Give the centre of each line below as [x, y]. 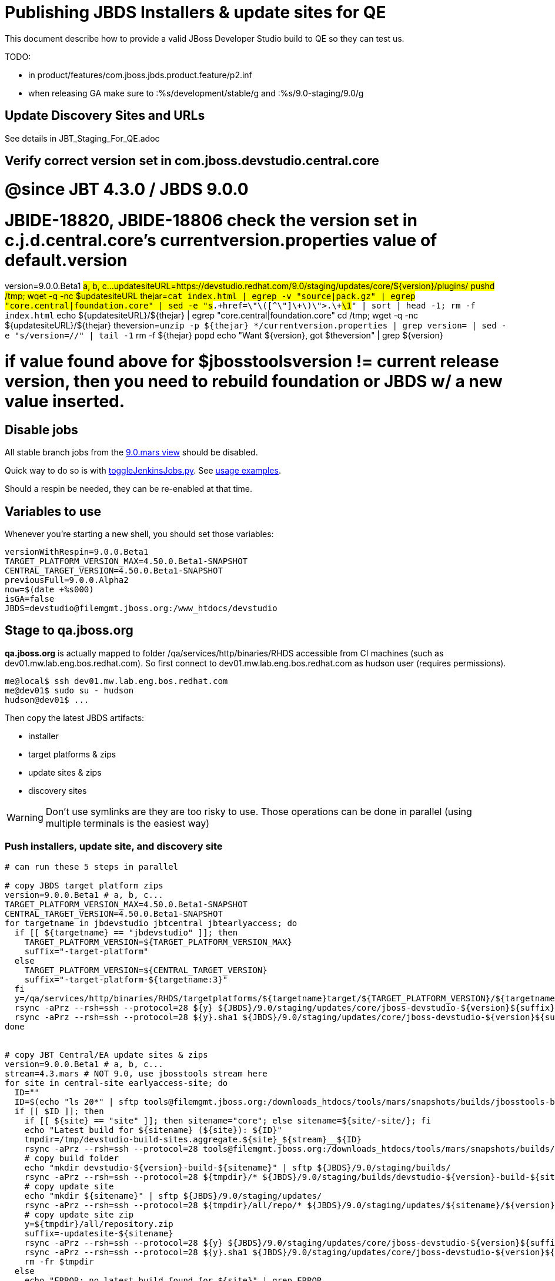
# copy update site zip [79, 1214]
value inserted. [65, 402]
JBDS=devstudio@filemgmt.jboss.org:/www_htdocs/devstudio [141, 608]
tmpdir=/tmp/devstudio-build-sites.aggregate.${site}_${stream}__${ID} [193, 1139]
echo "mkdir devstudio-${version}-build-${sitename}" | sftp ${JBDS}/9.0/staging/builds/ [238, 1167]
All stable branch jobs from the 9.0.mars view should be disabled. [131, 452]
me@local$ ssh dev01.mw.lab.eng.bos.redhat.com [116, 681]
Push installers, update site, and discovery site [114, 846]
